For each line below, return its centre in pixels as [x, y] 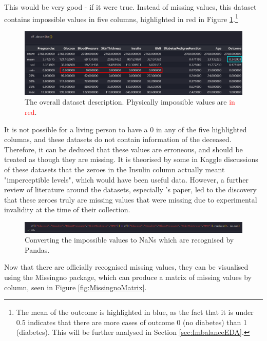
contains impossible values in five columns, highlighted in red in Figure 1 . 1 [121, 18]
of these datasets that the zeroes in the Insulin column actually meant [115, 169]
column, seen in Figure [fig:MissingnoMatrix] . [75, 287]
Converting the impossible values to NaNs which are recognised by [129, 240]
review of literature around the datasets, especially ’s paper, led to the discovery [130, 189]
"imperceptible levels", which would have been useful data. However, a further [126, 179]
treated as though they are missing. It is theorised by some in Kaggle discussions [131, 159]
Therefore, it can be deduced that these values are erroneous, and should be [123, 149]
